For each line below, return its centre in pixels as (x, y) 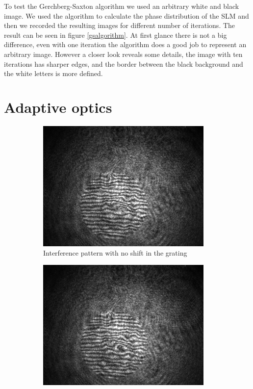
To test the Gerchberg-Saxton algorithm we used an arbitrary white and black (122, 6)
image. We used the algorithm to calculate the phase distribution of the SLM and (126, 15)
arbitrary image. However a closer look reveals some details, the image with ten (123, 54)
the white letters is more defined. (53, 73)
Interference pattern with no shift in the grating (115, 253)
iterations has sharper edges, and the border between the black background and (124, 64)
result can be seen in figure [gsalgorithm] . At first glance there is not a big (115, 35)
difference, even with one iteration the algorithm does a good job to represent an (125, 44)
